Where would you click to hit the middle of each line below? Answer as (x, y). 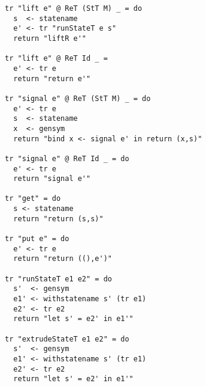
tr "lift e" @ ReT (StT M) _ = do (74, 8)
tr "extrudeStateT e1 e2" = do (67, 339)
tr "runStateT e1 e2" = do (58, 279)
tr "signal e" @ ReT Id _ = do (67, 158)
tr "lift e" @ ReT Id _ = (56, 59)
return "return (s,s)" (58, 219)
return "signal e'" (52, 179)
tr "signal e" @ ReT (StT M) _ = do (78, 98)
